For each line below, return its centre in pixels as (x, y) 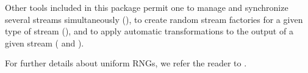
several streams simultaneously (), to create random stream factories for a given (154, 19)
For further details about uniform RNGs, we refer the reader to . (126, 63)
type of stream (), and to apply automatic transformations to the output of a (149, 31)
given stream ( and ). (45, 43)
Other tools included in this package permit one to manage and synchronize (147, 7)
